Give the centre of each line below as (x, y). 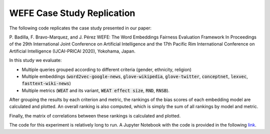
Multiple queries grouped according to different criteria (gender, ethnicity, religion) (107, 69)
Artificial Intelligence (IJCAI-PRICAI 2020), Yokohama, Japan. (72, 51)
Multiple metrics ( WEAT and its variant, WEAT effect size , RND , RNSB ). (96, 90)
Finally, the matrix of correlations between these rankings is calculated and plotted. (95, 115)
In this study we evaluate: (35, 60)
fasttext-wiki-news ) (46, 83)
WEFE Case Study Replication (72, 13)
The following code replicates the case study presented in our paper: (80, 28)
